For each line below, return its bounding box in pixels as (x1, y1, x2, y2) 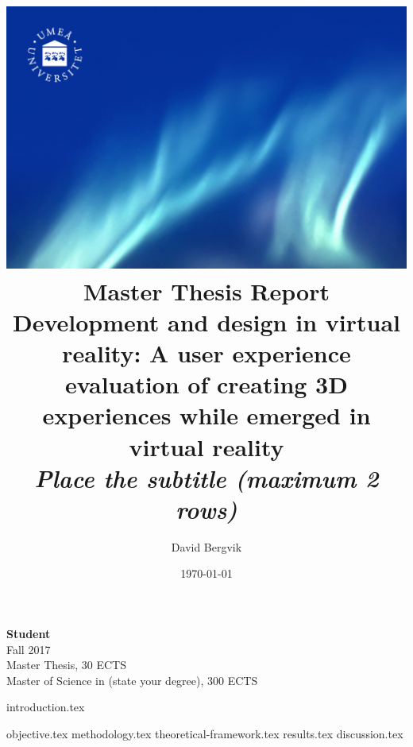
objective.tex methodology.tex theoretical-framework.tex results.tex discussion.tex (6, 726, 403, 742)
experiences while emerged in (42, 399, 371, 432)
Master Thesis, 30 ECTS (6, 656, 126, 673)
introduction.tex (6, 699, 85, 715)
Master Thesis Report (83, 274, 330, 307)
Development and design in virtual (13, 305, 400, 338)
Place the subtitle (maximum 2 (34, 461, 379, 494)
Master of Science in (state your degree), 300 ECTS (6, 672, 258, 688)
